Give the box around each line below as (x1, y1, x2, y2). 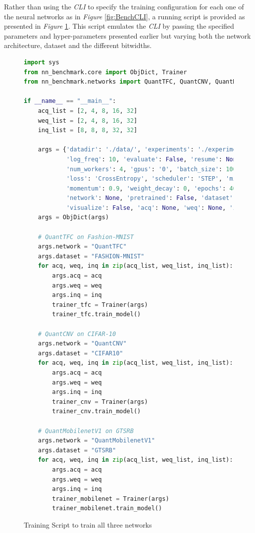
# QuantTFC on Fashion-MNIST (38, 233, 134, 241)
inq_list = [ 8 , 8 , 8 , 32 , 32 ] (38, 127, 138, 134)
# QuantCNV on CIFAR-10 (38, 330, 116, 338)
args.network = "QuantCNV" (38, 340, 127, 347)
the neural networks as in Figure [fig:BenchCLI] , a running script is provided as (4, 11, 245, 21)
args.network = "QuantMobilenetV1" (38, 437, 155, 444)
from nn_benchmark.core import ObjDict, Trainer (24, 68, 187, 76)
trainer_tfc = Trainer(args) (52, 301, 148, 308)
